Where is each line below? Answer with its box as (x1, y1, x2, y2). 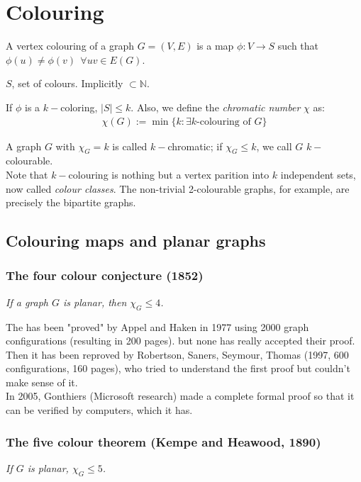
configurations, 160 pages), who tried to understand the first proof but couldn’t (6, 361, 350, 376)
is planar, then (63, 294, 127, 309)
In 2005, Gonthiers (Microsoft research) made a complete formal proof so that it (6, 388, 355, 403)
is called (112, 138, 148, 153)
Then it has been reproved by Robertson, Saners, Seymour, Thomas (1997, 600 (6, 347, 349, 361)
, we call (256, 138, 292, 153)
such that (277, 38, 319, 53)
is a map (196, 38, 234, 53)
